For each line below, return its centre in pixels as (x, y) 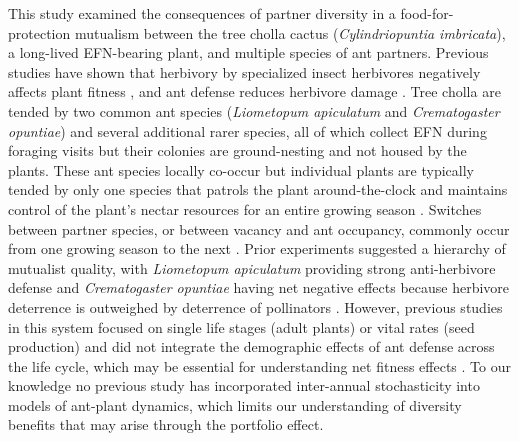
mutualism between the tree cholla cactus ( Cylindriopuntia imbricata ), (290, 32)
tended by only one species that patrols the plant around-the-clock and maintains (258, 189)
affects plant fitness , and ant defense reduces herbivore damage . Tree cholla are (254, 91)
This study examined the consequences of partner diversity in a (202, 13)
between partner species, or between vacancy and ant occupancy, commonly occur (259, 228)
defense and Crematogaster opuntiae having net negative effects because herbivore (259, 287)
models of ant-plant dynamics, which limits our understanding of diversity (235, 404)
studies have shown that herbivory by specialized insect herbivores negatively (244, 71)
